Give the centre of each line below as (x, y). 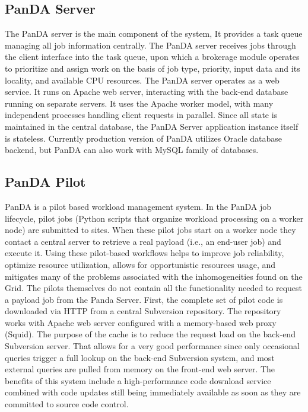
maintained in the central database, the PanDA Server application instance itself (152, 126)
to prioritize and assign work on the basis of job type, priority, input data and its (153, 68)
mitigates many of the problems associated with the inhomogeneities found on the (154, 276)
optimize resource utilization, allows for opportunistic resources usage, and (140, 264)
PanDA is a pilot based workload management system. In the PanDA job (138, 206)
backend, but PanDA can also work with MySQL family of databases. (132, 150)
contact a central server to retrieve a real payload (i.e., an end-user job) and (143, 241)
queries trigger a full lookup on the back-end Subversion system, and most (140, 357)
